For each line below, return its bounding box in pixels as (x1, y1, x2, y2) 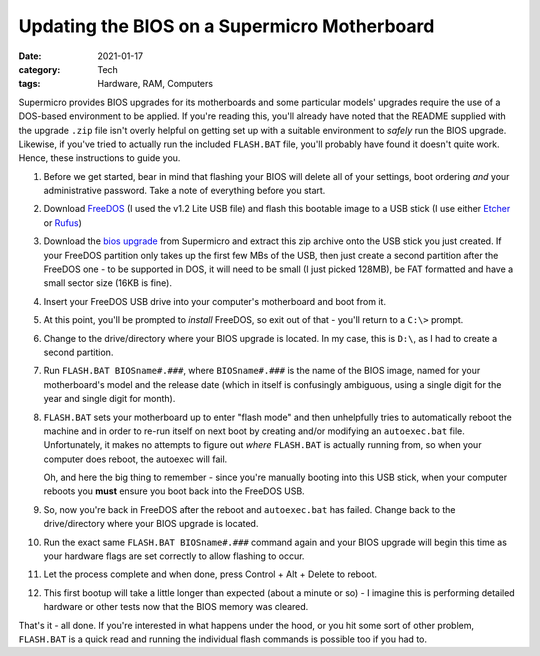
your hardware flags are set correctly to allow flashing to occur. (43, 550, 305, 562)
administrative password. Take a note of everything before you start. (43, 185, 326, 197)
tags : (18, 78, 41, 90)
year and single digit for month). (43, 393, 176, 405)
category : (18, 63, 61, 75)
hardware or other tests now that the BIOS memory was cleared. (43, 601, 309, 613)
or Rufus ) (43, 216, 82, 229)
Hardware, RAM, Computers (97, 78, 214, 90)
